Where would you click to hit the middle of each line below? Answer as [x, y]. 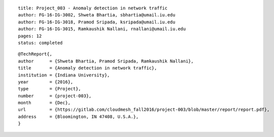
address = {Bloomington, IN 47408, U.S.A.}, [78, 116]
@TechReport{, [35, 54]
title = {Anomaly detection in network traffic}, [88, 68]
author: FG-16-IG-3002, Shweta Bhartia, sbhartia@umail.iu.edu [97, 15]
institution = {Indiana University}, [64, 75]
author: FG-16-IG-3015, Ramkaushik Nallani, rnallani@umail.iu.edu [102, 29]
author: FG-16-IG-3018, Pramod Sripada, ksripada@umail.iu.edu [97, 22]
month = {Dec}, [44, 103]
